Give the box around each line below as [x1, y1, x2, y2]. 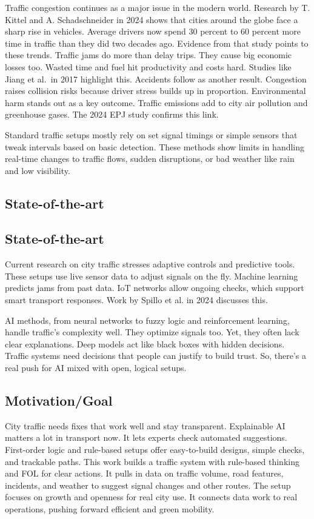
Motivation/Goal [5, 391, 113, 410]
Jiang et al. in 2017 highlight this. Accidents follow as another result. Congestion [5, 72, 307, 85]
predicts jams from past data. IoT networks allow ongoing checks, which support [5, 281, 304, 294]
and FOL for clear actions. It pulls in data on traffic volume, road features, [5, 467, 284, 480]
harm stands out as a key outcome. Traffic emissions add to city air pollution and [5, 96, 308, 109]
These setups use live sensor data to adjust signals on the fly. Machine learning [5, 269, 298, 282]
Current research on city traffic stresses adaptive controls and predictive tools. [5, 258, 295, 270]
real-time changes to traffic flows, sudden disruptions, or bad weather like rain [5, 152, 295, 165]
